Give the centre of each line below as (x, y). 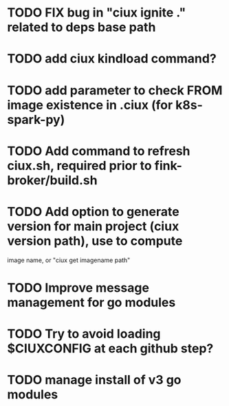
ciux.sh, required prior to (80, 165)
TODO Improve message (78, 288)
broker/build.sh (52, 180)
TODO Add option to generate (94, 212)
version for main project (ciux (93, 226)
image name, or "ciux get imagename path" (69, 260)
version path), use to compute (95, 241)
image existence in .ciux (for (90, 105)
